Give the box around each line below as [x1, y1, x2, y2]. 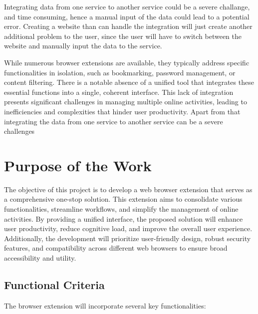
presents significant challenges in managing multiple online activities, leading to [4, 96, 247, 107]
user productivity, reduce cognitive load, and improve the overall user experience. [4, 223, 253, 234]
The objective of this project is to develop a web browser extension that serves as [4, 184, 253, 194]
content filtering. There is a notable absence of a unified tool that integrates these [4, 77, 254, 87]
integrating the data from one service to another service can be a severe [4, 116, 223, 126]
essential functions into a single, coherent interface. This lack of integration [4, 86, 234, 97]
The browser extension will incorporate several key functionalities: [4, 300, 206, 311]
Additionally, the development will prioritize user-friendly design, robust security [4, 233, 251, 243]
